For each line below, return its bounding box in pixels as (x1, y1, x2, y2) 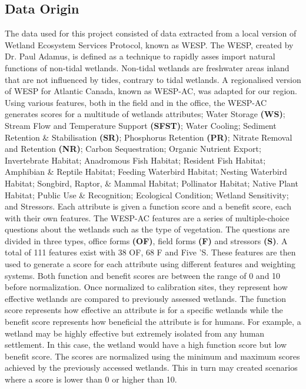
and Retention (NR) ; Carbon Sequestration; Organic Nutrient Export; (5, 142, 261, 155)
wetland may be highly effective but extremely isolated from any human (5, 327, 265, 339)
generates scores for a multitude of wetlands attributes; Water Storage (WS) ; (5, 108, 285, 120)
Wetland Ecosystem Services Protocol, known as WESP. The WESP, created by (5, 38, 294, 51)
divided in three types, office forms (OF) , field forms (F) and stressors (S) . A (5, 234, 288, 247)
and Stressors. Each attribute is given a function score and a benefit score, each (5, 200, 291, 212)
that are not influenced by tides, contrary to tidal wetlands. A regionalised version (5, 73, 301, 85)
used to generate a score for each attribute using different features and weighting (5, 258, 296, 270)
